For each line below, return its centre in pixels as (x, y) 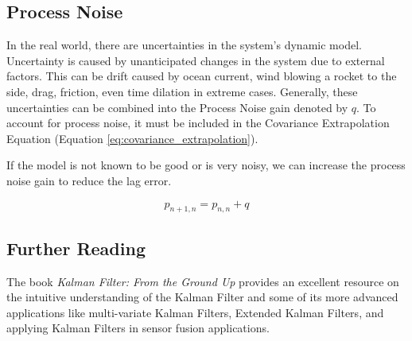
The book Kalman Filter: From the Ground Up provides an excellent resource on (203, 281)
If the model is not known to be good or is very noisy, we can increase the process (206, 165)
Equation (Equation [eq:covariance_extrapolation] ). (132, 138)
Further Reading (76, 248)
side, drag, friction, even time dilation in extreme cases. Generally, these (182, 91)
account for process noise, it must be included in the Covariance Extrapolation (198, 123)
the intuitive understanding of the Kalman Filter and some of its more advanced (202, 297)
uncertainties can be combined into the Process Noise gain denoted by (177, 107)
